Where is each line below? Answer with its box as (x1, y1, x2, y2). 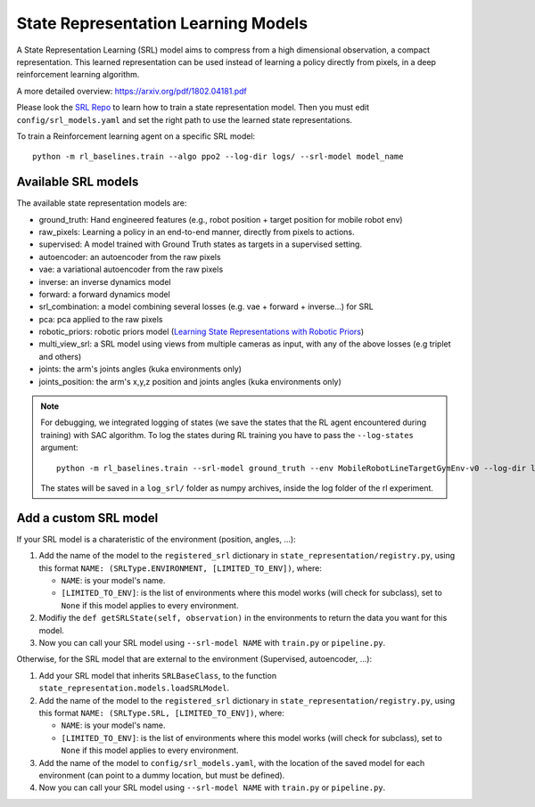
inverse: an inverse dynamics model (38, 276, 171, 287)
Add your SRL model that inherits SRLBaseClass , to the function (38, 670, 276, 681)
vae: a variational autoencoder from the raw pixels (38, 264, 224, 275)
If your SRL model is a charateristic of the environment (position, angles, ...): (16, 534, 296, 544)
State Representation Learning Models (16, 13, 308, 33)
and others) (38, 351, 82, 362)
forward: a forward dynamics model (38, 289, 171, 299)
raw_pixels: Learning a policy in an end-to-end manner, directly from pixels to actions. (38, 226, 355, 237)
